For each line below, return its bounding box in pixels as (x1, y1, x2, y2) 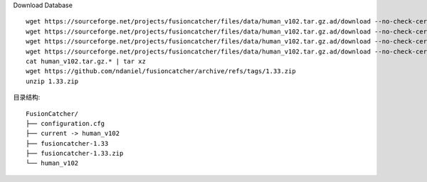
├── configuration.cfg (26, 119, 105, 127)
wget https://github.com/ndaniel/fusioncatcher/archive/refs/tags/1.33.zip (26, 68, 296, 75)
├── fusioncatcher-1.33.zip (26, 149, 124, 158)
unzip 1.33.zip (26, 77, 79, 85)
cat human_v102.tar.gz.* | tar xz (26, 57, 146, 65)
